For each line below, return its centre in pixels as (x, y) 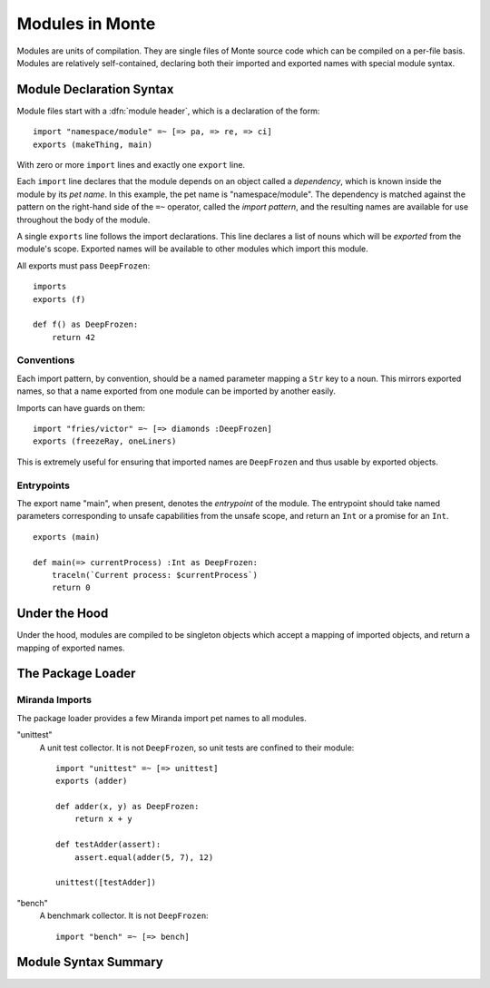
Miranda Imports (54, 700)
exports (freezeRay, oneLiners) (105, 441)
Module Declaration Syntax (95, 89)
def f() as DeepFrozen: (86, 325)
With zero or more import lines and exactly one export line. (131, 165)
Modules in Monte (86, 24)
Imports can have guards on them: (81, 407)
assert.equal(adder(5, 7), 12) (144, 857)
